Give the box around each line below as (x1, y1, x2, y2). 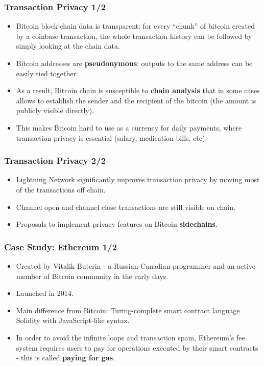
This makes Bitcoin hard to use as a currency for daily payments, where (16, 122, 242, 133)
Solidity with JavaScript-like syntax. (16, 315, 130, 326)
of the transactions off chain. (16, 184, 106, 195)
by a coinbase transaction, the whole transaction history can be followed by (16, 30, 252, 41)
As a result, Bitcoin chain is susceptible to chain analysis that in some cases (16, 85, 260, 96)
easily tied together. (16, 68, 78, 78)
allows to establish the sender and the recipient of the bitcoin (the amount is (16, 95, 256, 105)
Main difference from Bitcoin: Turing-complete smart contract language (16, 305, 240, 315)
